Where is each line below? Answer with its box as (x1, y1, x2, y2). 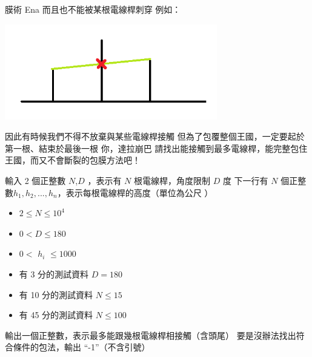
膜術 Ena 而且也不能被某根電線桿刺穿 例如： (5, 3, 181, 15)
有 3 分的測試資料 (19, 267, 89, 280)
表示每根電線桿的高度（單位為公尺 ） (65, 186, 213, 199)
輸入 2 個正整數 (5, 174, 66, 186)
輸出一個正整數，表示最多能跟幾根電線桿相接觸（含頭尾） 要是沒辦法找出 (5, 328, 296, 341)
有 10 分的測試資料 (19, 288, 93, 301)
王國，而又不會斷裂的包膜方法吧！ (5, 154, 141, 166)
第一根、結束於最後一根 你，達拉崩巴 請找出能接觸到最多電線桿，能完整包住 (5, 141, 308, 154)
